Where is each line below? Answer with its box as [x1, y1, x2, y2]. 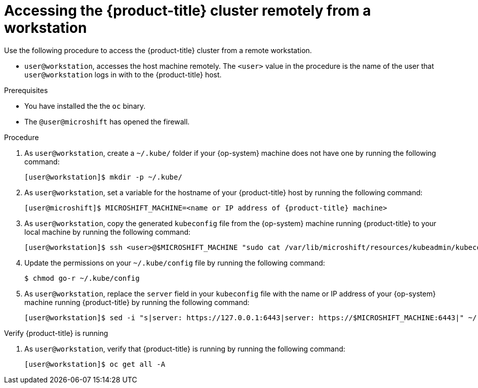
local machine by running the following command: [24, 227, 191, 236]
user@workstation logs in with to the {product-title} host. [24, 70, 222, 79]
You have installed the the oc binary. [24, 101, 146, 110]
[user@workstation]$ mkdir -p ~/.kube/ [24, 173, 182, 181]
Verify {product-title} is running [4, 328, 108, 337]
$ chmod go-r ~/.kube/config [24, 274, 140, 282]
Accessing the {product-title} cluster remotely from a [4, 2, 371, 19]
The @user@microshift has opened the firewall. [24, 117, 190, 126]
